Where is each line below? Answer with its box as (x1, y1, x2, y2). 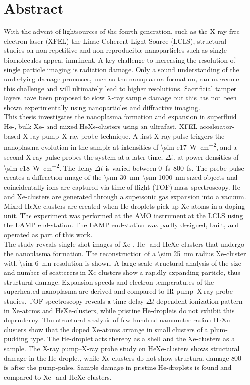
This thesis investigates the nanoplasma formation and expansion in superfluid (4, 112, 237, 122)
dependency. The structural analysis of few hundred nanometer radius (4, 315, 211, 325)
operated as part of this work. (4, 229, 93, 239)
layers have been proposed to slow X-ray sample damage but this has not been (4, 93, 237, 103)
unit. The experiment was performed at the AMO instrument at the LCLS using (4, 210, 243, 220)
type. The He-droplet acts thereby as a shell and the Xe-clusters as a (30, 334, 235, 344)
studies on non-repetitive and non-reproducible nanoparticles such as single (4, 45, 227, 55)
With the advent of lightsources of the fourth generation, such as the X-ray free (4, 26, 240, 36)
